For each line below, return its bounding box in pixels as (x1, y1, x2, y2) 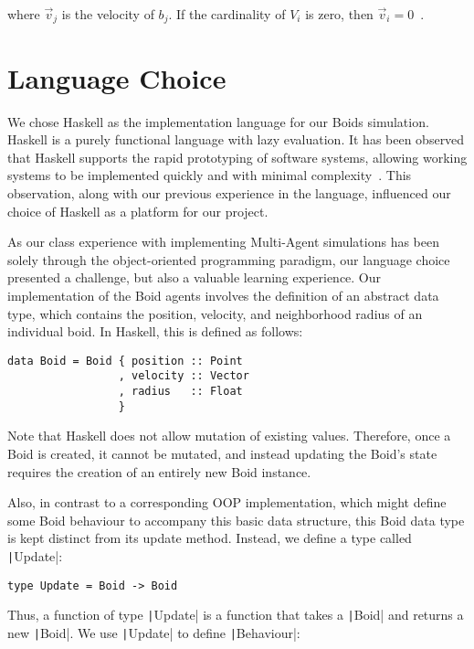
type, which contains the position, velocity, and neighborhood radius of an (7, 303, 423, 323)
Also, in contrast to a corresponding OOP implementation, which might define (7, 493, 447, 512)
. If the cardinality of (168, 5, 286, 23)
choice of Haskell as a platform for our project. (7, 201, 269, 220)
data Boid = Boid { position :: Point (7, 354, 243, 367)
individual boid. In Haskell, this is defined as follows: (7, 322, 303, 341)
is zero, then (305, 5, 374, 23)
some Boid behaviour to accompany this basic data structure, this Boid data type (7, 510, 465, 529)
